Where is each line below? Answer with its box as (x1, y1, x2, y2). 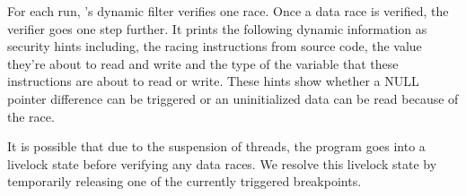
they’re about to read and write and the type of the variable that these (7, 54, 399, 72)
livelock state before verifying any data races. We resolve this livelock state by (7, 154, 437, 173)
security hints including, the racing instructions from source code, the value (7, 37, 422, 55)
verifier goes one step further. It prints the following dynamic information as (7, 19, 427, 38)
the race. (7, 107, 55, 125)
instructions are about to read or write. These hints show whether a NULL (7, 72, 419, 90)
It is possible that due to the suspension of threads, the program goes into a (7, 137, 426, 156)
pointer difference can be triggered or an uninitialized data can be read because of (7, 89, 459, 107)
